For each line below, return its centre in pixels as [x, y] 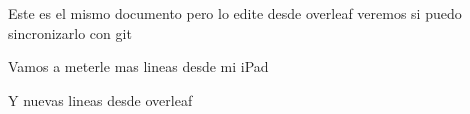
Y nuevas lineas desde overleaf [100, 99]
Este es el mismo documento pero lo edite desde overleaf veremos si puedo [235, 13]
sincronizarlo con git [70, 32]
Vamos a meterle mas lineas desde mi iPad [138, 66]
